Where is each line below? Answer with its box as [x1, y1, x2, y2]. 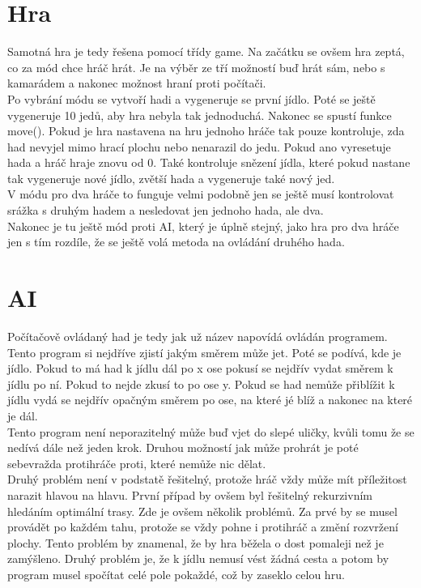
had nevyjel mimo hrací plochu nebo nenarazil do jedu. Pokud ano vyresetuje [7, 138, 391, 155]
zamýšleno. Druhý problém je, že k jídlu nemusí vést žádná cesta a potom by [7, 550, 389, 567]
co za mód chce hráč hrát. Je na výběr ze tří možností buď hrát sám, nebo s [7, 58, 385, 75]
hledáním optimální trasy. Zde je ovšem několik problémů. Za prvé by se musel [7, 502, 398, 519]
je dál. [7, 407, 38, 424]
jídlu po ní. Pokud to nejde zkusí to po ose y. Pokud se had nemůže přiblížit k [7, 375, 395, 392]
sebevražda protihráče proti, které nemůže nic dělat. [7, 454, 266, 471]
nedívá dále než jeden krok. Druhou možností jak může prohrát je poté [7, 439, 359, 456]
